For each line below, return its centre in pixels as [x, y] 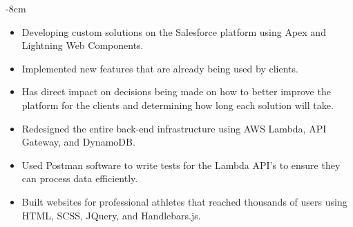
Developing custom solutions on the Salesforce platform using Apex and [174, 31]
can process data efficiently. [80, 178]
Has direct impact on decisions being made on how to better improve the [176, 91]
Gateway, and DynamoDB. [78, 142]
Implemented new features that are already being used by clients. [160, 68]
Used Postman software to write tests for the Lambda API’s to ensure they [181, 165]
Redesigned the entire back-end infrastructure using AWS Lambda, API [174, 128]
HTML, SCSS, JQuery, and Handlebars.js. [111, 215]
